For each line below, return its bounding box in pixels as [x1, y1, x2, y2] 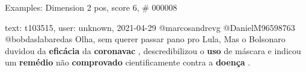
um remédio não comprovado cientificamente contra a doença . [5, 56, 251, 68]
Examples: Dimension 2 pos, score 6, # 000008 [5, 1, 177, 13]
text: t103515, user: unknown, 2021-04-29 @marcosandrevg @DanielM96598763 [5, 21, 295, 33]
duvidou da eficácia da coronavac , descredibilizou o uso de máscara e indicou [5, 44, 301, 57]
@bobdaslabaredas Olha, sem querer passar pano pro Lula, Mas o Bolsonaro [5, 33, 286, 45]
